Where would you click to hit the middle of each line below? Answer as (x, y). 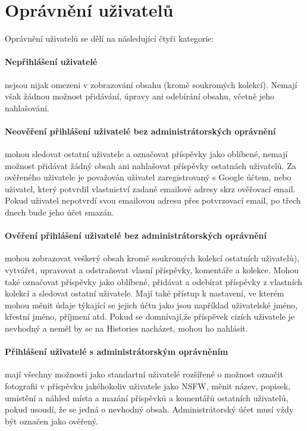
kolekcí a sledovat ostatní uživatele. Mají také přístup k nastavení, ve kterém (145, 293)
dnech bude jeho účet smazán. (59, 212)
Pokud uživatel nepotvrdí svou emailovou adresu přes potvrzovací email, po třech (153, 200)
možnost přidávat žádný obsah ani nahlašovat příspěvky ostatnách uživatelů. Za (151, 165)
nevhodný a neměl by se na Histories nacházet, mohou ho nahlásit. (126, 328)
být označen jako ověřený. (51, 421)
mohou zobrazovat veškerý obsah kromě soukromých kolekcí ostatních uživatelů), (152, 258)
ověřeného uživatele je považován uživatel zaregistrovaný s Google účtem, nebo (148, 177)
